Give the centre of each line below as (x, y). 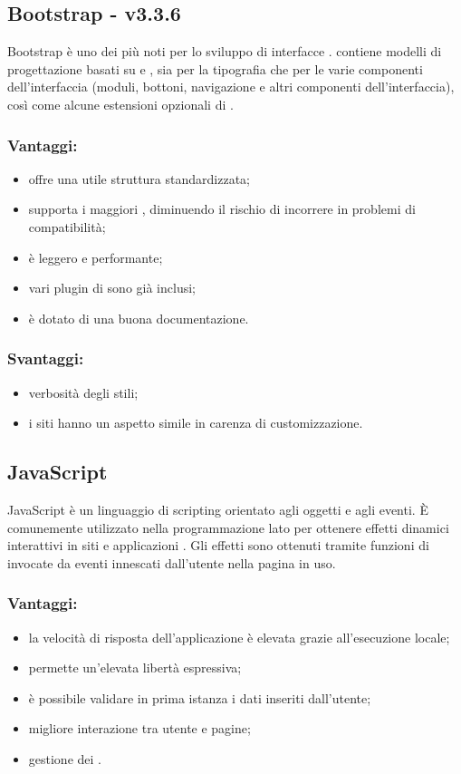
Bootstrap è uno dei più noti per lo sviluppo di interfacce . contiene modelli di (225, 51)
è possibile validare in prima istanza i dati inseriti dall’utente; (200, 697)
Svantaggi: (46, 358)
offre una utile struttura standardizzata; (139, 178)
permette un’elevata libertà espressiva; (135, 668)
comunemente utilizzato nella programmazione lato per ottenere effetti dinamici (228, 527)
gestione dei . (65, 758)
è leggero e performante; (96, 257)
